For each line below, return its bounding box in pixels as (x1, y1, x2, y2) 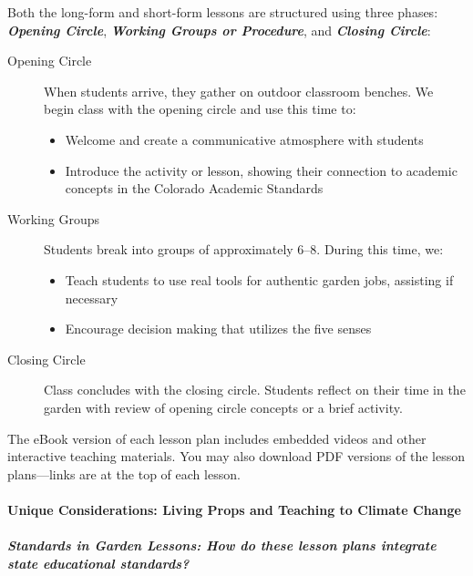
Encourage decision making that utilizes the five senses (65, 319, 372, 338)
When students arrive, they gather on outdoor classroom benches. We (44, 81, 434, 100)
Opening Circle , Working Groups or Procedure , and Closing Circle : (7, 20, 431, 39)
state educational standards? (7, 553, 190, 572)
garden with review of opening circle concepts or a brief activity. (44, 397, 403, 417)
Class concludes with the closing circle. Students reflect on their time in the (44, 380, 466, 399)
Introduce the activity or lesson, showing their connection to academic (65, 160, 458, 180)
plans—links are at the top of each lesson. (7, 464, 241, 483)
